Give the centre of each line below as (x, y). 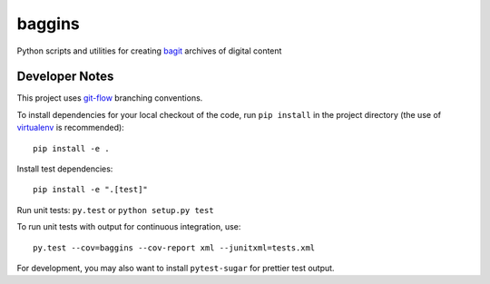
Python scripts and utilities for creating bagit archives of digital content (149, 51)
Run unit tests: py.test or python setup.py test (115, 210)
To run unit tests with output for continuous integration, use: (129, 227)
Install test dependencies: (65, 169)
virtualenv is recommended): (70, 128)
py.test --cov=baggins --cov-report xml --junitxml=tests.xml (174, 248)
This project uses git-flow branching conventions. (110, 98)
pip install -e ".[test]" (91, 190)
